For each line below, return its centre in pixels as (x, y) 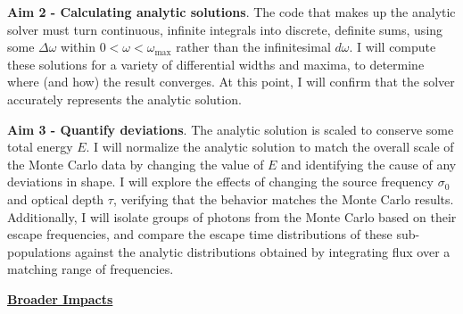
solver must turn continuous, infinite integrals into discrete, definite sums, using (225, 29)
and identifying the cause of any (369, 164)
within (79, 47)
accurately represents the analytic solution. (124, 99)
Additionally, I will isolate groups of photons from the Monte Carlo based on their (232, 216)
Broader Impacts (60, 298)
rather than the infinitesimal (253, 47)
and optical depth (56, 198)
